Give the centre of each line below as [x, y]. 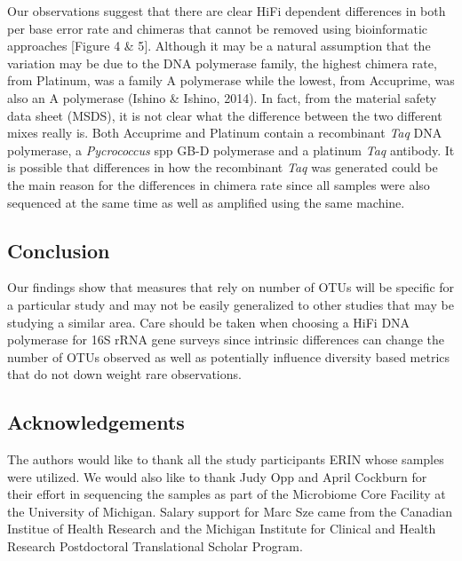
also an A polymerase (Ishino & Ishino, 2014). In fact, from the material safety [222, 97]
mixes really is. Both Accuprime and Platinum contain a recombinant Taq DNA [225, 133]
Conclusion [59, 250]
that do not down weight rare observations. [124, 374]
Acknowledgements [96, 422]
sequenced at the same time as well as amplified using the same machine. [206, 202]
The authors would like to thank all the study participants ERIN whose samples [226, 459]
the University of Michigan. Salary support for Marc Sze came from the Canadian [230, 511]
